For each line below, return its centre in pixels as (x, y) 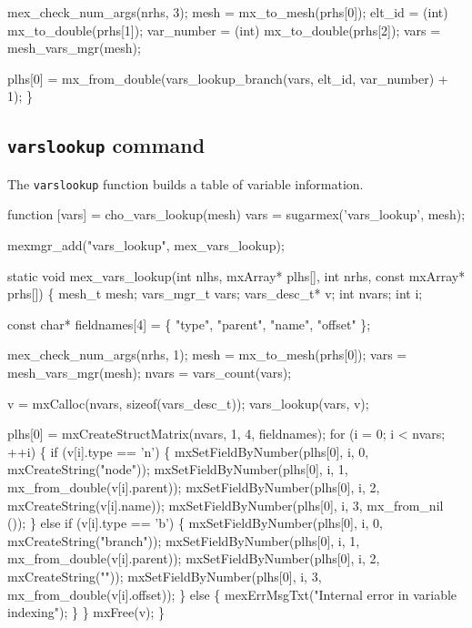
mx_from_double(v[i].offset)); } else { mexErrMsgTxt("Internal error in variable (232, 594)
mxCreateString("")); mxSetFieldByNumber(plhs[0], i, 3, (165, 576)
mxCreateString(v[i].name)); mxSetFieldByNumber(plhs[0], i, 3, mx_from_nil (226, 505)
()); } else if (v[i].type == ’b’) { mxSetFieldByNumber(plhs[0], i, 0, (195, 523)
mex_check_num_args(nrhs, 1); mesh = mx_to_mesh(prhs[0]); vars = (207, 355)
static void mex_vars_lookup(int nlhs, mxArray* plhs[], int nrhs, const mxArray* (236, 275)
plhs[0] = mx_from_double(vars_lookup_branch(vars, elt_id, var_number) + (228, 78)
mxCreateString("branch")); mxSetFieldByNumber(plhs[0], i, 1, (184, 540)
